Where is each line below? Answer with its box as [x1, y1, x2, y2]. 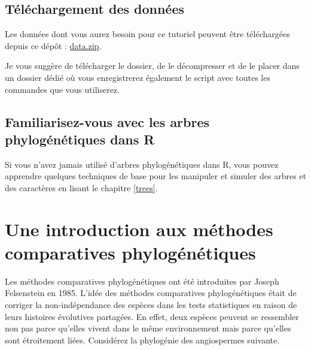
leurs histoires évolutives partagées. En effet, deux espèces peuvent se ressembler [5, 310, 299, 322]
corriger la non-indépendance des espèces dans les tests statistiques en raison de [5, 298, 297, 311]
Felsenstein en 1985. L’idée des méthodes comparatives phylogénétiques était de [5, 286, 297, 299]
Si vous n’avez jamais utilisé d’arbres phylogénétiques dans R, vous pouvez [5, 158, 279, 170]
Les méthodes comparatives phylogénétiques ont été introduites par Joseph [5, 274, 279, 287]
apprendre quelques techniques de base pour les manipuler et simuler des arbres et [5, 170, 307, 182]
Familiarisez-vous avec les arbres [5, 112, 210, 131]
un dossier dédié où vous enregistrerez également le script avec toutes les [5, 71, 270, 83]
